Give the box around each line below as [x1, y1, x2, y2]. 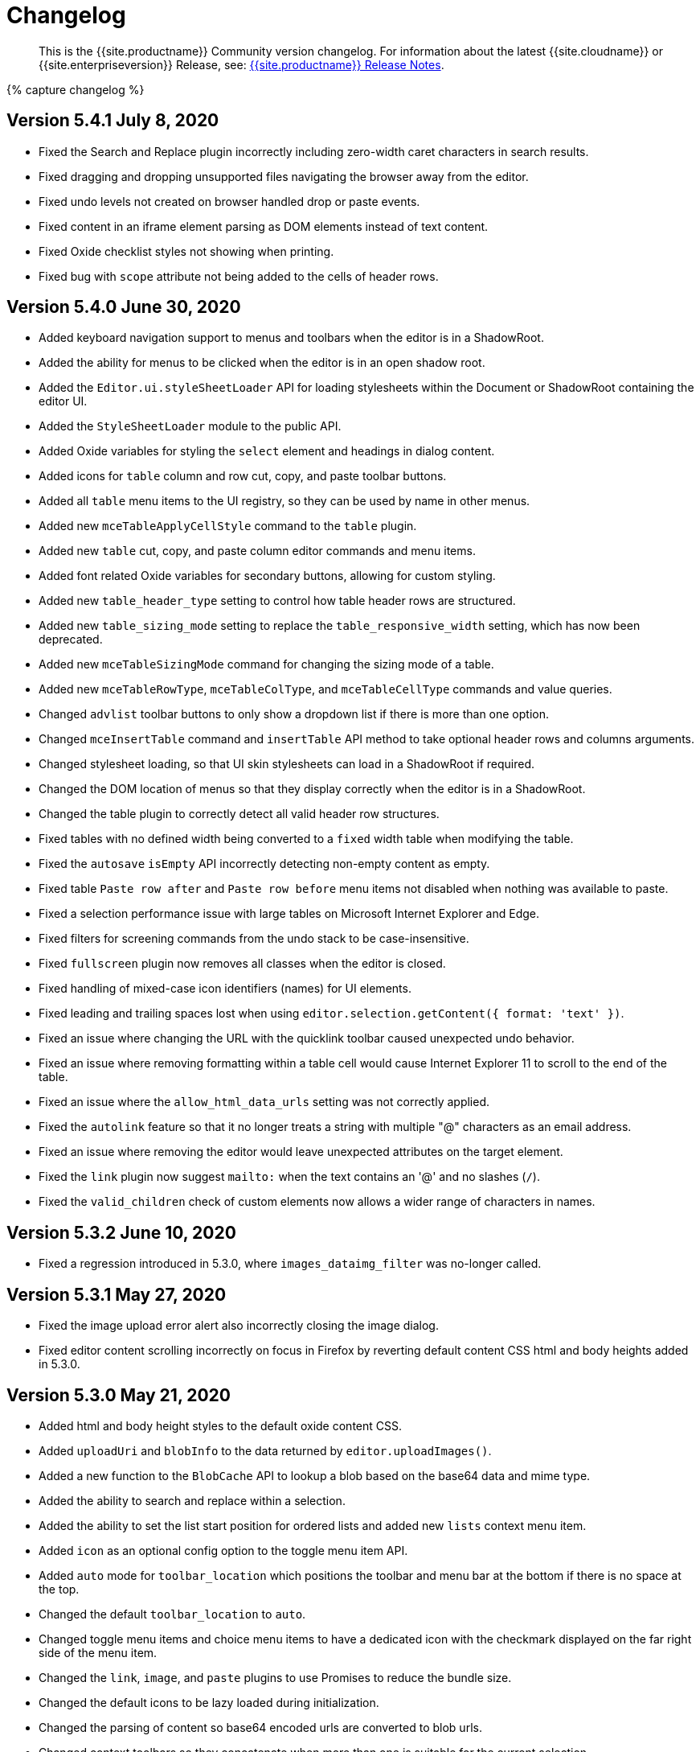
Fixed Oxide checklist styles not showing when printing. [39, 244, 334, 258]
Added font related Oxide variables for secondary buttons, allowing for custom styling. [39, 569, 496, 583]
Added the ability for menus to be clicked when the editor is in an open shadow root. [39, 356, 485, 370]
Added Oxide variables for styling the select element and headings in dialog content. [39, 444, 495, 459]
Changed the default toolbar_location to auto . [39, 1606, 306, 1621]
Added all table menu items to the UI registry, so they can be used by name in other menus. [39, 494, 530, 508]
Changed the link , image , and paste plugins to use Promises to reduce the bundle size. [39, 1670, 512, 1684]
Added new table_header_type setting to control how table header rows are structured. [39, 594, 516, 608]
